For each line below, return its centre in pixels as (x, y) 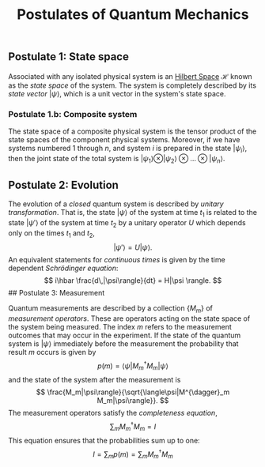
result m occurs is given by (52, 352)
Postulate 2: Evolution (63, 185)
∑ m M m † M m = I (133, 427)
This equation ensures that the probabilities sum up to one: (104, 441)
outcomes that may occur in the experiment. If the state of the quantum (125, 335)
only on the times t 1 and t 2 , (51, 233)
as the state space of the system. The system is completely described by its (132, 85)
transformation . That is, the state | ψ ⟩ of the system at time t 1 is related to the (132, 213)
